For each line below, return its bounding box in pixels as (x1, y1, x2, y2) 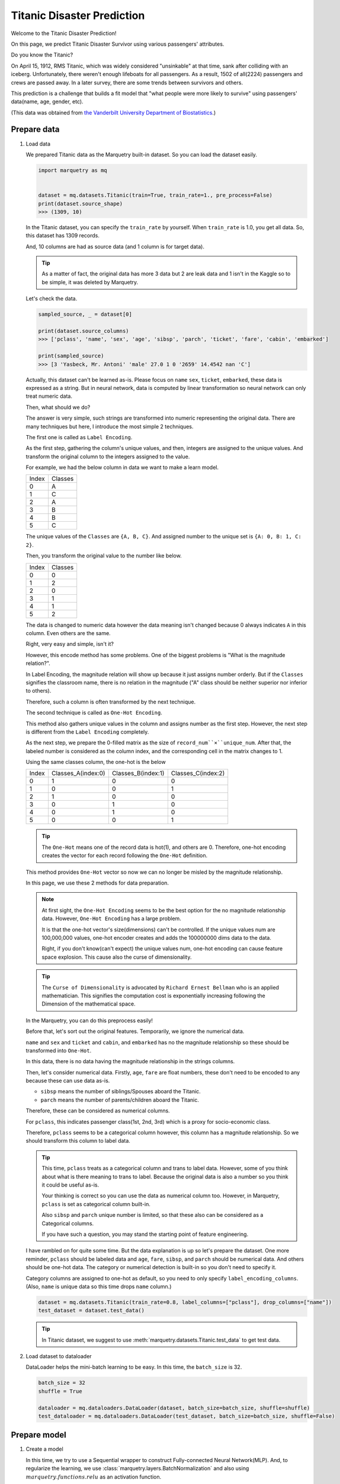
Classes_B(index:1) (111, 769, 165, 778)
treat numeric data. (25, 392, 72, 400)
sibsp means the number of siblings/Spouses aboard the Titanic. (40, 1088, 201, 1095)
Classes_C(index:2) (171, 769, 225, 778)
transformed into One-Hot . (25, 1047, 92, 1054)
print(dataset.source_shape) (38, 200, 123, 207)
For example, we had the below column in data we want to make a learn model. (25, 464, 219, 471)
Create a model (25, 1445, 63, 1453)
